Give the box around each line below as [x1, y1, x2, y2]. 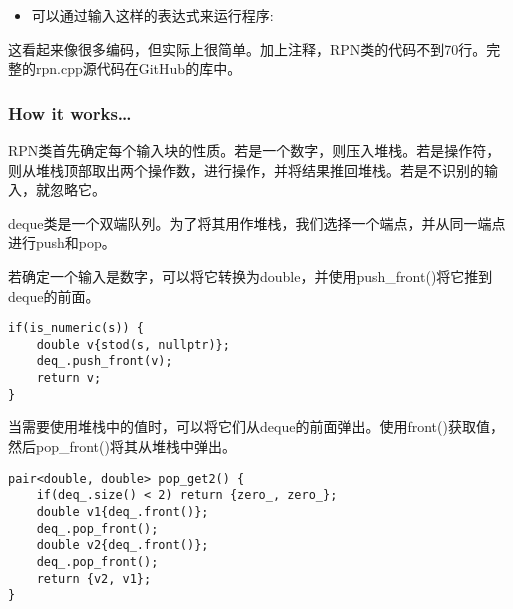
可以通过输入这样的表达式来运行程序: [31, 5, 274, 25]
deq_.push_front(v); [36, 354, 173, 369]
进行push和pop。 [8, 232, 116, 253]
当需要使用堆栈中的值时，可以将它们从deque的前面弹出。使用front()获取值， [8, 416, 504, 437]
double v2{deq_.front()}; [36, 538, 209, 553]
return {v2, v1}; [36, 571, 152, 586]
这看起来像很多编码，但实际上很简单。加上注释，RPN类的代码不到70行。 [8, 38, 487, 59]
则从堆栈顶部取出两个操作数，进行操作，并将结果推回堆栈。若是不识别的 [8, 159, 484, 180]
